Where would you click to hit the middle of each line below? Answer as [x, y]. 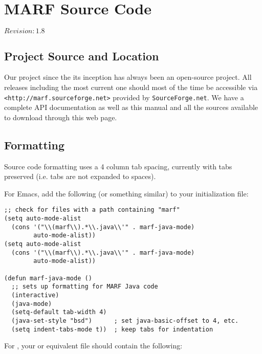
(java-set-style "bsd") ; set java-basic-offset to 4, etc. [125, 320]
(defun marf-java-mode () [48, 278]
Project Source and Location [82, 56]
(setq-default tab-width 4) [59, 312]
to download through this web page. [61, 117]
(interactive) [35, 295]
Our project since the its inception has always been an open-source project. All [128, 77]
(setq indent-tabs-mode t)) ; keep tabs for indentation [112, 329]
